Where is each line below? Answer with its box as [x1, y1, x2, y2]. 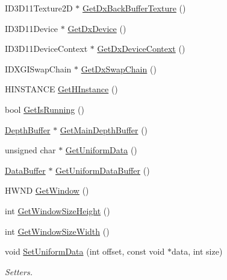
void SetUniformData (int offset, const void [5, 245, 165, 258]
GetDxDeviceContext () [97, 42, 185, 55]
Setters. [5, 265, 33, 278]
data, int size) [171, 245, 223, 258]
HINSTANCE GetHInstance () [5, 83, 118, 95]
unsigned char [5, 144, 56, 156]
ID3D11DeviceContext [5, 42, 88, 55]
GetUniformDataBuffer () [55, 164, 150, 176]
